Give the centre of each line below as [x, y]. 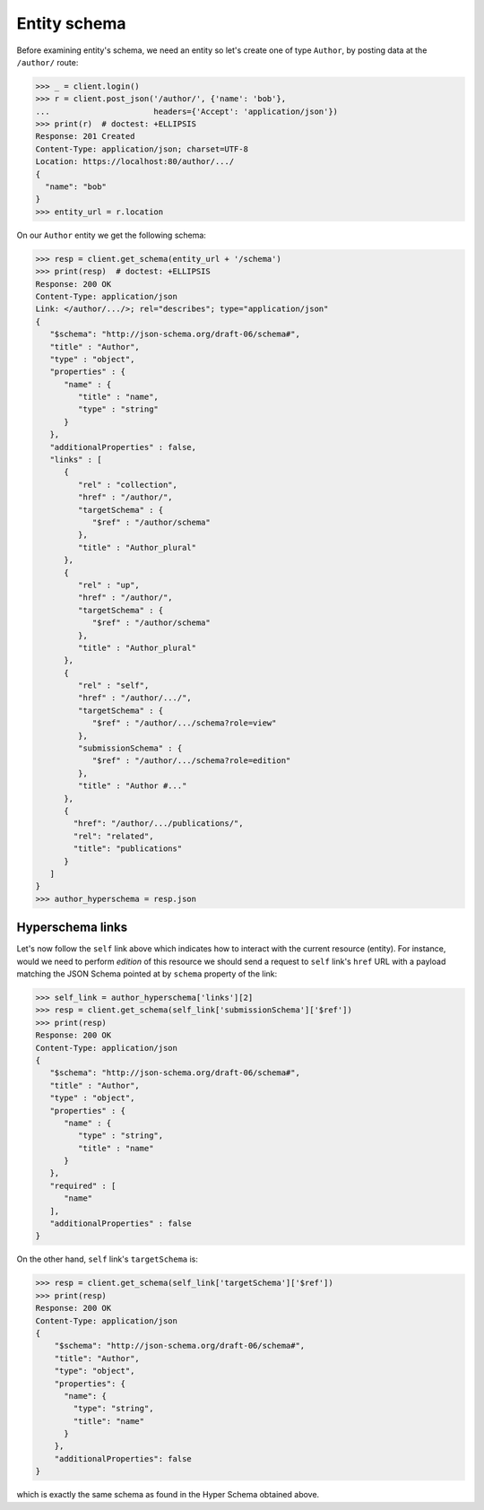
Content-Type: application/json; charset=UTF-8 [142, 149]
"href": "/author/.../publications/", [158, 824]
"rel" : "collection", [128, 485]
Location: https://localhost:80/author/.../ [135, 162]
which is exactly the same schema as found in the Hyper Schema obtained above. [168, 1495]
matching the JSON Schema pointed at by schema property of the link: [147, 974]
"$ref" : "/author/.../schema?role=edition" [191, 761]
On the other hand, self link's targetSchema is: [108, 1259]
